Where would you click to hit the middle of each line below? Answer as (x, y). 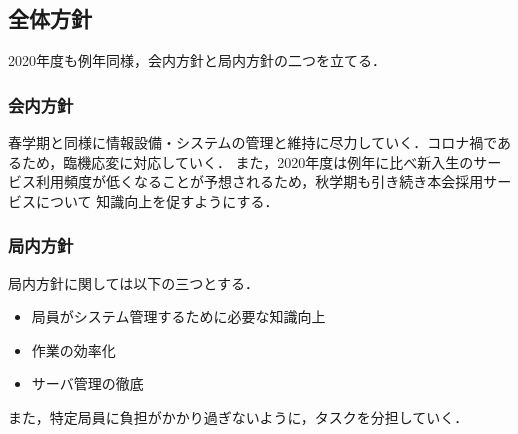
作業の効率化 (73, 349)
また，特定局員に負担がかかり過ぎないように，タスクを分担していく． (238, 416)
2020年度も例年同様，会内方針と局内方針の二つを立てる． (197, 60)
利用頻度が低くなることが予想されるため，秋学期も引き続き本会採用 (259, 181)
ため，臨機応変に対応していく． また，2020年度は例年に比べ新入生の (247, 161)
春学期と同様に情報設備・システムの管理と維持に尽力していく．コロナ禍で (253, 142)
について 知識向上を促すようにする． (157, 200)
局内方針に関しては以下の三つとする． (133, 282)
